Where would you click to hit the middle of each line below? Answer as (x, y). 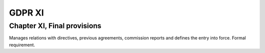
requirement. (22, 45)
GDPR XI (26, 13)
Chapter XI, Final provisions (55, 26)
